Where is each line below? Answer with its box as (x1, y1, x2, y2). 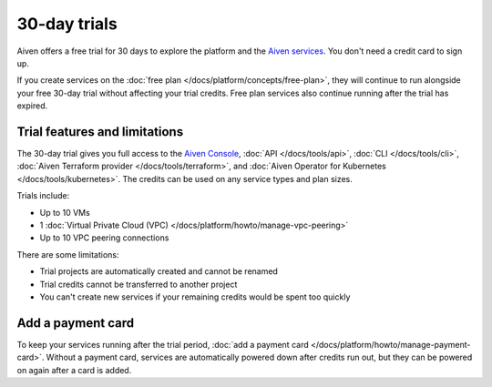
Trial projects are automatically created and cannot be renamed (39, 266, 278, 277)
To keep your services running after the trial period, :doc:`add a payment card (16, 339, 309, 350)
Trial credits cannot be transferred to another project (39, 279, 238, 290)
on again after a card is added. (16, 364, 132, 375)
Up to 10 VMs (39, 207, 90, 218)
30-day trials (16, 14, 118, 34)
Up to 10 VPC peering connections (39, 232, 169, 243)
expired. (16, 100, 48, 111)
